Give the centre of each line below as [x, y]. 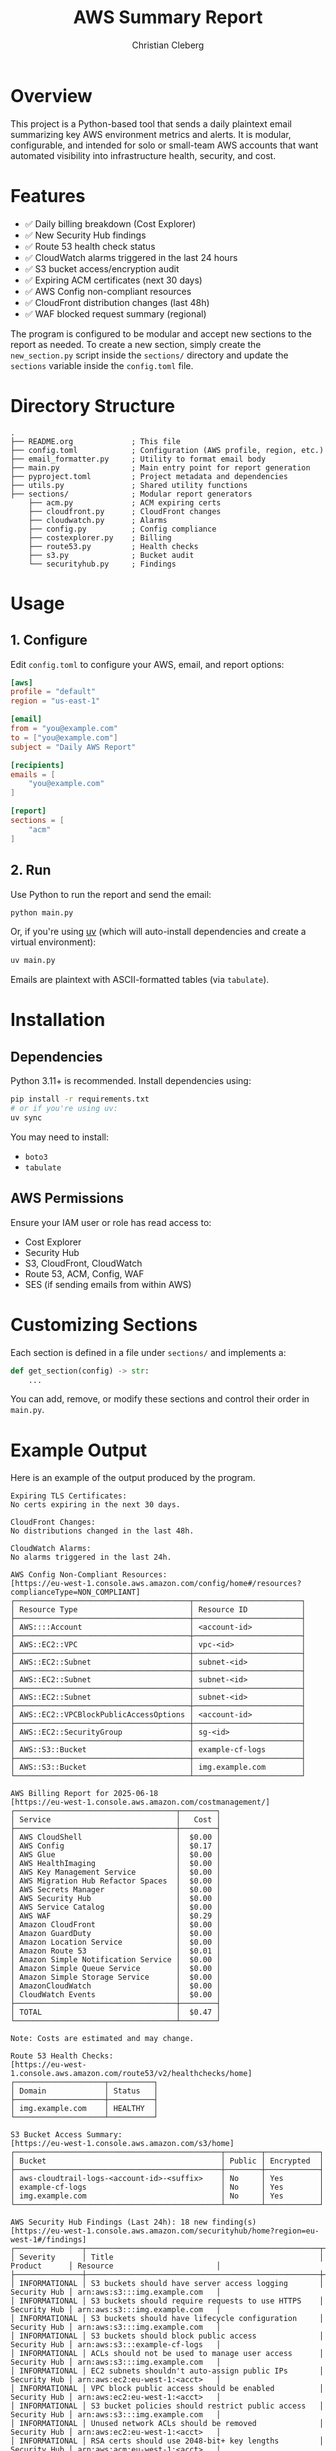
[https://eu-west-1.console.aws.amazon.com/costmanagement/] [140, 1802]
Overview [51, 95]
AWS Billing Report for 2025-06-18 [84, 1794]
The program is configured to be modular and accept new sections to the [161, 333]
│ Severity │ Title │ [167, 2257]
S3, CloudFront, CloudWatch [83, 1263]
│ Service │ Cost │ [116, 1820]
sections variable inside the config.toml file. [102, 365]
